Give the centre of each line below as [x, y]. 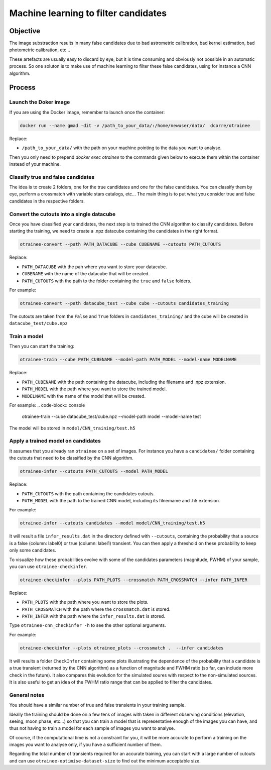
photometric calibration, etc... [40, 50]
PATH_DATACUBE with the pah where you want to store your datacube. [94, 267]
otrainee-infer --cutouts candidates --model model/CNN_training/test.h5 [112, 523]
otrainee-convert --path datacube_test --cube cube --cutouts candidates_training [124, 303]
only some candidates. [33, 551]
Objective [25, 31]
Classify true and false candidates [52, 177]
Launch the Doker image [40, 102]
